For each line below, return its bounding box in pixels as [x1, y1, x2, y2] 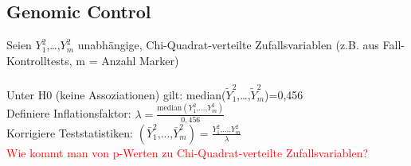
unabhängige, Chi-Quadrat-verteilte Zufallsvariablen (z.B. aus [77, 37, 379, 53]
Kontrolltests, [6, 52, 72, 68]
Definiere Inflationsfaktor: [6, 105, 131, 122]
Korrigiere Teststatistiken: [6, 124, 134, 141]
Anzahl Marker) [101, 52, 179, 68]
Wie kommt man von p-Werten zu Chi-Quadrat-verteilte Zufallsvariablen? [6, 144, 369, 160]
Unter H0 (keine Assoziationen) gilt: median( [6, 86, 226, 102]
